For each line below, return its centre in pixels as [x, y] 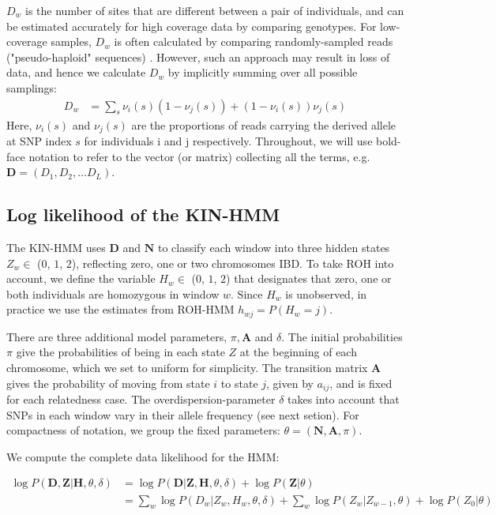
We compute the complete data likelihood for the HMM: [143, 456]
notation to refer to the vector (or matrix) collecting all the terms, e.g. [199, 156]
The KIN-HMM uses [56, 248]
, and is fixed [361, 383]
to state [239, 383]
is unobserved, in [326, 293]
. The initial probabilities [342, 336]
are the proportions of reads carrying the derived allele [263, 124]
